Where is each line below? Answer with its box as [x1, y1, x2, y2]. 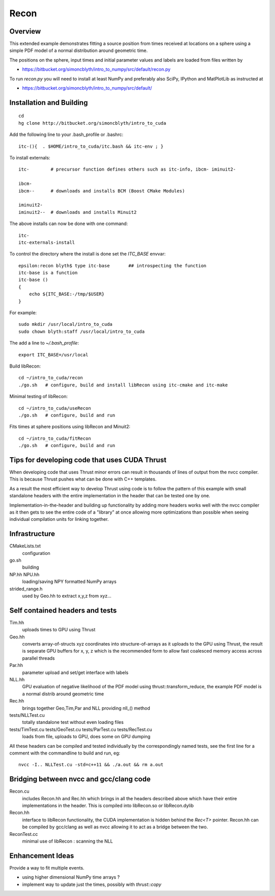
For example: [9, 310, 37, 316]
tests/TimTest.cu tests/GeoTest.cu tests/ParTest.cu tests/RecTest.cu [9, 726, 152, 733]
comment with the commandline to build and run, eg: [9, 750, 121, 756]
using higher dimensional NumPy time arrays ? [22, 874, 120, 880]
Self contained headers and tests [9, 606, 117, 614]
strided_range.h [9, 585, 43, 592]
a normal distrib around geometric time [22, 690, 104, 697]
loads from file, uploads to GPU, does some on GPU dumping [22, 734, 151, 740]
